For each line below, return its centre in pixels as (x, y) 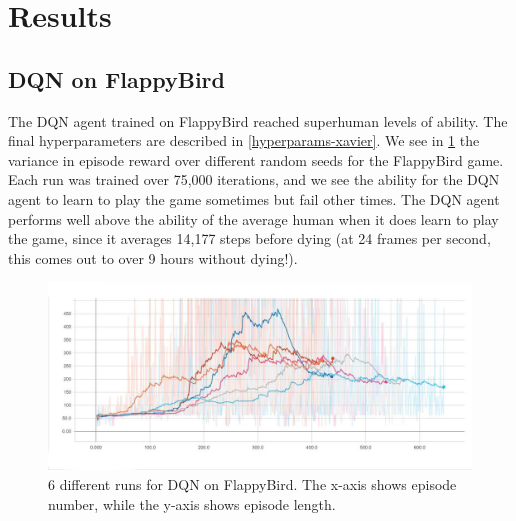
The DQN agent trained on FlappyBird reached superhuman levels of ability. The (258, 120)
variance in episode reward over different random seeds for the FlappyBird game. (256, 159)
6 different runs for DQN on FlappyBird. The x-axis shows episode (252, 483)
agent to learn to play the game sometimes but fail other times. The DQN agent (254, 198)
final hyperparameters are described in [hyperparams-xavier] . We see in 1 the (244, 140)
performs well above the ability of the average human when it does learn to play (253, 218)
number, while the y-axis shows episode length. (192, 503)
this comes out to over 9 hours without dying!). (153, 257)
